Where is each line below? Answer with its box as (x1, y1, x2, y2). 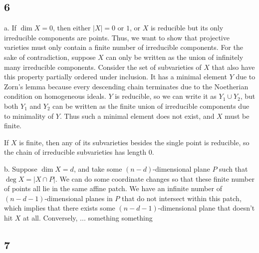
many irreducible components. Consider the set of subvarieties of (4, 61, 202, 72)
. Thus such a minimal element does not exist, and (59, 110, 215, 121)
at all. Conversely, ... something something (23, 212, 153, 223)
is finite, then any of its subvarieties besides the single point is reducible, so (19, 137, 250, 147)
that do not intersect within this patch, (122, 193, 242, 203)
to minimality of (4, 110, 54, 121)
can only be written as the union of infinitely (106, 51, 244, 62)
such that (219, 163, 248, 174)
